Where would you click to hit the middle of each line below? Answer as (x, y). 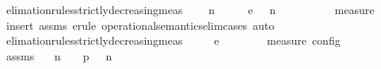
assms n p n (59, 55)
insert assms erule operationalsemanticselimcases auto (140, 25)
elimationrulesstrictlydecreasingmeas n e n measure (190, 9)
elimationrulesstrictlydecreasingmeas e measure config (173, 40)
